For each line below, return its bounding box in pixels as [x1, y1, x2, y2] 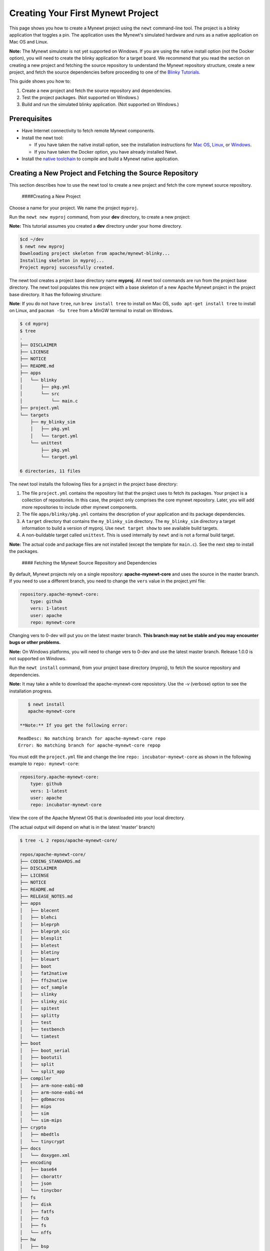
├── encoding [19, 1159, 52, 1165]
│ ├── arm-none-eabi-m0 [19, 1082, 83, 1088]
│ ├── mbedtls [19, 1131, 60, 1137]
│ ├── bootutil [19, 1054, 62, 1060]
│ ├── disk [19, 1201, 52, 1207]
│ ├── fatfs [19, 1208, 54, 1214]
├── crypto [19, 1124, 46, 1130]
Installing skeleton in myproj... [19, 258, 104, 263]
